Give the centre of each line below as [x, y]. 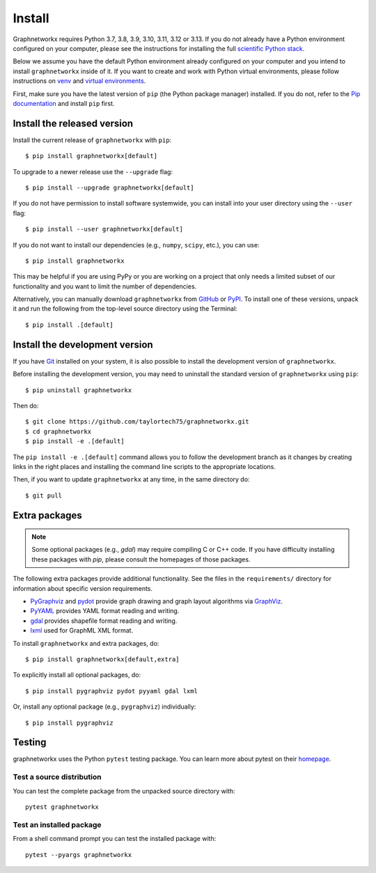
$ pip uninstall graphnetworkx [79, 390]
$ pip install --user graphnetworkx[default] [104, 229]
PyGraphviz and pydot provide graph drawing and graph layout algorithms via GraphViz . [157, 601]
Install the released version [73, 123]
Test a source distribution [57, 777]
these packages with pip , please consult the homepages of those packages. [141, 559]
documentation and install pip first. [64, 103]
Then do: [26, 405]
